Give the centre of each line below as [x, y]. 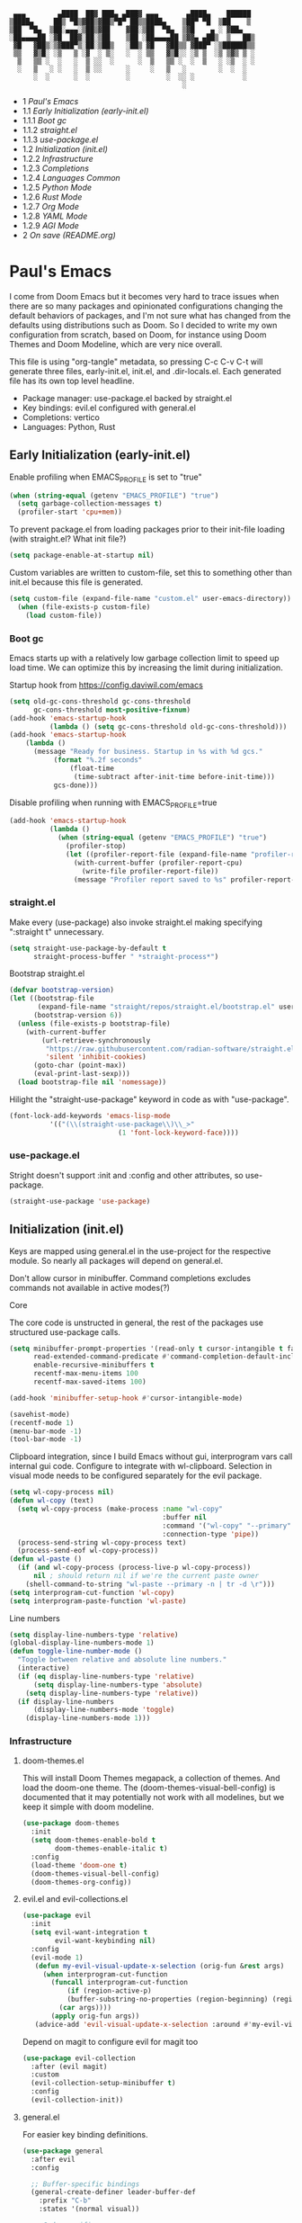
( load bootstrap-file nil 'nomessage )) [92, 1082]
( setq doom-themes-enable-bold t [93, 1841]
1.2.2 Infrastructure [58, 159]
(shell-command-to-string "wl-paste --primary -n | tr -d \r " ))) [151, 1584]
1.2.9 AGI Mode [50, 225]
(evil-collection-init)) [77, 2100]
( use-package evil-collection [79, 2058]
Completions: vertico [61, 417]
